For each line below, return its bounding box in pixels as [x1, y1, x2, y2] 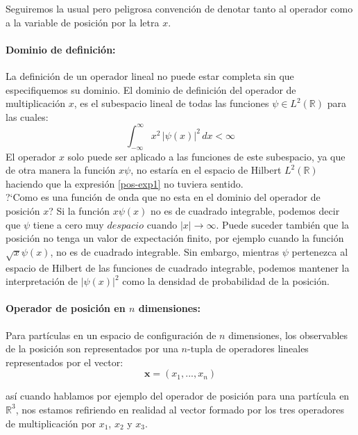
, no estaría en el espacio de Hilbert [130, 163, 282, 177]
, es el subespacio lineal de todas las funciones [74, 96, 269, 110]
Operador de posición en [6, 301, 126, 315]
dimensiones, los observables [228, 327, 348, 342]
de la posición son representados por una [6, 341, 178, 356]
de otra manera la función [6, 163, 116, 177]
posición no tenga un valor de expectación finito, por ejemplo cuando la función [6, 231, 344, 245]
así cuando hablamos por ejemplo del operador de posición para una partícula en [6, 388, 350, 403]
